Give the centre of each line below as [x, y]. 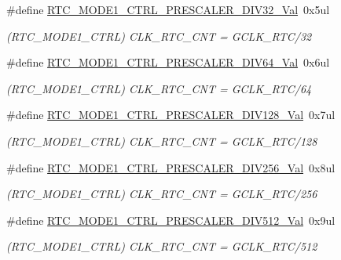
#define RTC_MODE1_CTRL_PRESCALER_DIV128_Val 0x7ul [171, 115]
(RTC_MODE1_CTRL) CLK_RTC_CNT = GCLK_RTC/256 [162, 194]
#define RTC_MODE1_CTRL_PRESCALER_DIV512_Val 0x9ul [171, 220]
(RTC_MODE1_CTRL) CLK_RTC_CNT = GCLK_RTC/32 [159, 36]
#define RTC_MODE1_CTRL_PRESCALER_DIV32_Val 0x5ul [168, 9]
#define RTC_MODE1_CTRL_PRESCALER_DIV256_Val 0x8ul [171, 167]
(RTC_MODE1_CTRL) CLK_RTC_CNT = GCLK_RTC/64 [159, 88]
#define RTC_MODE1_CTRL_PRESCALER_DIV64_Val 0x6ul [168, 62]
